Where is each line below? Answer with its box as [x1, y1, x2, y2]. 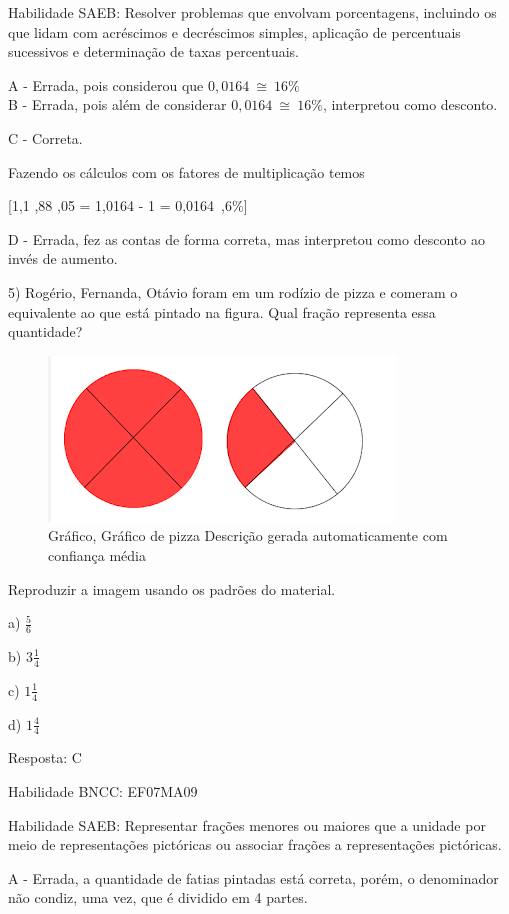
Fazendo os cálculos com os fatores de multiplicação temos [8, 161, 365, 182]
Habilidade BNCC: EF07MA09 [8, 781, 198, 801]
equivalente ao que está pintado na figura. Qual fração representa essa [8, 301, 436, 322]
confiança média [48, 544, 146, 565]
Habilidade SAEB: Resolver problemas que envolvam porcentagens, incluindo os [8, 2, 497, 22]
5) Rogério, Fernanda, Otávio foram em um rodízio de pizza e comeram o [8, 281, 458, 302]
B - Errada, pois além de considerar [8, 94, 227, 115]
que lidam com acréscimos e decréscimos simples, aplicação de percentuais [8, 21, 461, 42]
